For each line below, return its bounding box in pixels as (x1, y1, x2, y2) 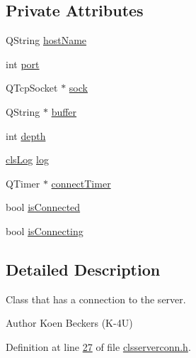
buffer (51, 104, 77, 119)
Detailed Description (6, 258, 161, 280)
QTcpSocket (6, 80, 58, 95)
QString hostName (6, 33, 87, 48)
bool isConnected (6, 200, 81, 215)
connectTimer (51, 175, 111, 190)
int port (6, 56, 40, 71)
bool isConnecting (6, 223, 83, 238)
